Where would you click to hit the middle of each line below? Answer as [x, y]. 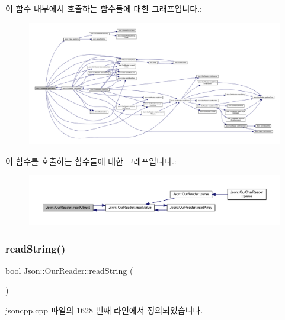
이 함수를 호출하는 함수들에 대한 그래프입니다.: [91, 161]
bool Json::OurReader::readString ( [69, 270]
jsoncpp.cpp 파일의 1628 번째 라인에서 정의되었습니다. [104, 310]
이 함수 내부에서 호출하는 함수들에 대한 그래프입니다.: [104, 8]
